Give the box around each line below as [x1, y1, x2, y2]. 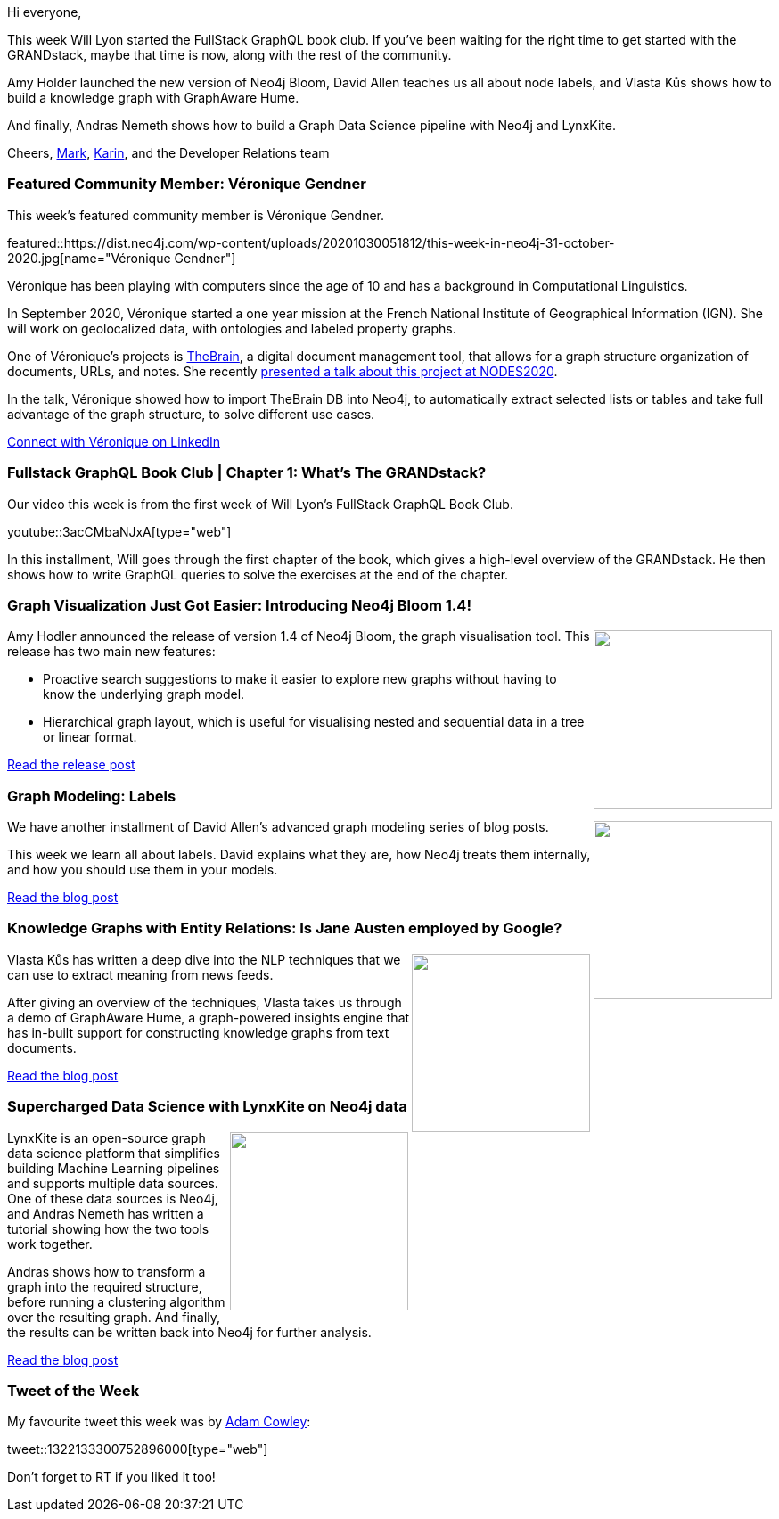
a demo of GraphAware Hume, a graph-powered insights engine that [7, 1009, 410, 1025]
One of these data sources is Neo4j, [7, 1190, 218, 1206]
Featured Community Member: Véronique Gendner [7, 175, 366, 193]
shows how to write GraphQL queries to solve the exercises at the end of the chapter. [7, 566, 509, 582]
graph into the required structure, [7, 1278, 202, 1294]
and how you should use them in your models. [7, 862, 278, 877]
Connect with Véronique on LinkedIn [7, 433, 220, 449]
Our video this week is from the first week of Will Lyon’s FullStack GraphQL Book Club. [7, 496, 513, 512]
